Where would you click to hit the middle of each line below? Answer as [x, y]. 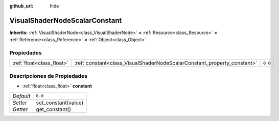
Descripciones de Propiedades [49, 76]
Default [21, 96]
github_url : [21, 6]
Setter [20, 103]
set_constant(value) [60, 103]
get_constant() [54, 109]
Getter [20, 109]
